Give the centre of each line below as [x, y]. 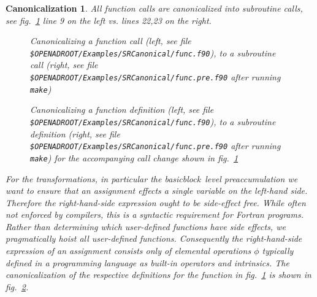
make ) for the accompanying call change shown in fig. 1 [134, 157]
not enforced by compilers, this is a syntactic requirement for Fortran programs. [155, 214]
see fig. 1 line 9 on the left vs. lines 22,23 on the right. [109, 20]
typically [278, 251]
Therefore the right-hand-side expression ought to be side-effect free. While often [156, 202]
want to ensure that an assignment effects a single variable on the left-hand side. [157, 191]
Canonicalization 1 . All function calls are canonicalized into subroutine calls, [154, 8]
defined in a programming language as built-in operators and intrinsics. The [147, 262]
